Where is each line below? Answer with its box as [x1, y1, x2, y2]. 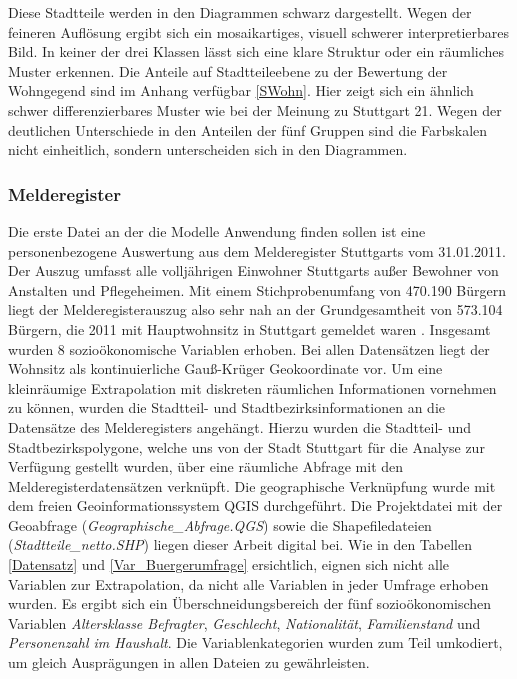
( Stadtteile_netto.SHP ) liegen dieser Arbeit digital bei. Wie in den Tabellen [8, 534, 472, 555]
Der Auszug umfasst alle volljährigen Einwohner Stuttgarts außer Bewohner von [8, 260, 499, 281]
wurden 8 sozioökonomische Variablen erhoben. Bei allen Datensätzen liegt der [8, 338, 490, 359]
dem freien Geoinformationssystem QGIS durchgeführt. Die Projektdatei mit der [8, 495, 503, 516]
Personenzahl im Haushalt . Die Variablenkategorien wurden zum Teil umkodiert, [8, 632, 503, 653]
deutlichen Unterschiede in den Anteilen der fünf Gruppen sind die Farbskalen [8, 119, 488, 140]
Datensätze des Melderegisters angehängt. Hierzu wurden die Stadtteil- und [8, 416, 472, 437]
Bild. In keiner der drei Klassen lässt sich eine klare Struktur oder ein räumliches [8, 41, 505, 62]
